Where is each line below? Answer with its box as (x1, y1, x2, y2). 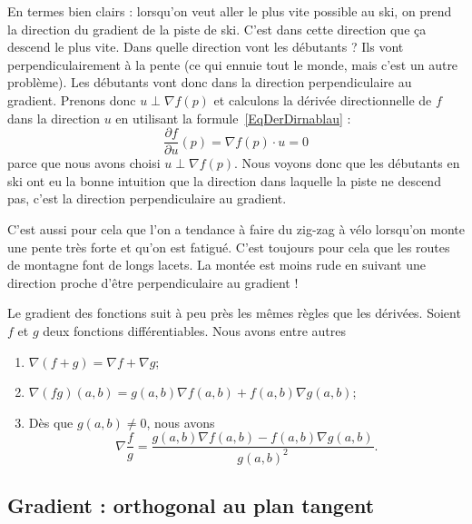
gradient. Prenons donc (7, 90, 136, 109)
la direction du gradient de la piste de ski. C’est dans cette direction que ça (7, 19, 427, 38)
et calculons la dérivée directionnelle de (213, 90, 432, 109)
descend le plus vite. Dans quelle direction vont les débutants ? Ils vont (7, 37, 404, 56)
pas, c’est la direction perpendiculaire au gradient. (7, 189, 287, 208)
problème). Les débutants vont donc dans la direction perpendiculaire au (7, 73, 412, 92)
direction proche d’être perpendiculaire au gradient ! (7, 272, 299, 292)
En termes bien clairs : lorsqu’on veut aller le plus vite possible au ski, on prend (7, 2, 452, 20)
